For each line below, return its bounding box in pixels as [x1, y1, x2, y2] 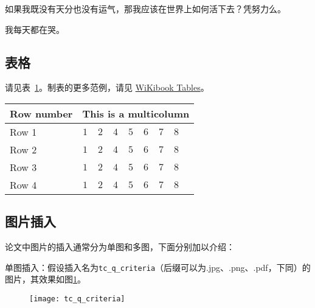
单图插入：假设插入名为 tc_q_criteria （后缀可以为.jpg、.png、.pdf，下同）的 [5, 261, 311, 273]
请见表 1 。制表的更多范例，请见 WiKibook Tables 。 [5, 81, 209, 94]
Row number [10, 106, 73, 121]
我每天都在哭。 [5, 23, 64, 35]
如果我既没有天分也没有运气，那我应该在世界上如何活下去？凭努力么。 [5, 2, 286, 15]
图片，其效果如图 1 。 [5, 273, 86, 285]
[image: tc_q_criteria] [29, 295, 125, 304]
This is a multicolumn [82, 106, 190, 121]
